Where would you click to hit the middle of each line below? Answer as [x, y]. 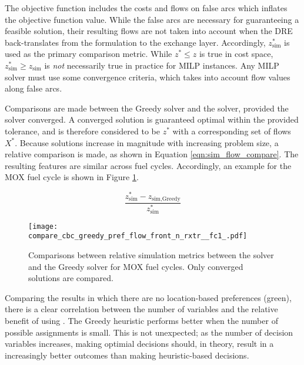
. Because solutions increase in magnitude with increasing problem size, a [147, 142]
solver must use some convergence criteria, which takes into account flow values [148, 77]
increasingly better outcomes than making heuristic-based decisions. [127, 355]
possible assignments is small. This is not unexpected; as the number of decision [149, 332]
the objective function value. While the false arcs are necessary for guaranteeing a [152, 19]
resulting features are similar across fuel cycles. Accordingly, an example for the [148, 165]
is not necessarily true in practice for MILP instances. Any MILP [162, 65]
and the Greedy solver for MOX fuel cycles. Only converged [136, 266]
